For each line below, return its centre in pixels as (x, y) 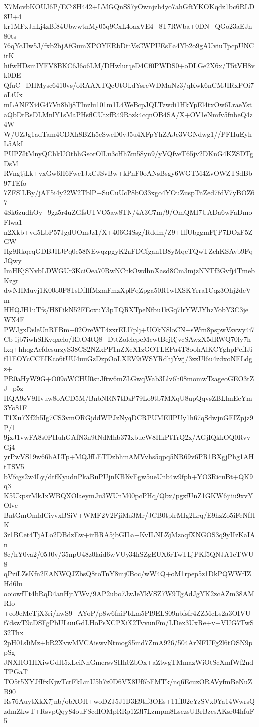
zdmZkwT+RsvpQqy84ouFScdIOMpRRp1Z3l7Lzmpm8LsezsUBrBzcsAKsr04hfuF (129, 710)
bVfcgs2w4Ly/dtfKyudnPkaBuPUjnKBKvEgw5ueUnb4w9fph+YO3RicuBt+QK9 (129, 476)
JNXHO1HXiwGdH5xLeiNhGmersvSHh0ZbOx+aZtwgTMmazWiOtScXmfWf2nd (129, 661)
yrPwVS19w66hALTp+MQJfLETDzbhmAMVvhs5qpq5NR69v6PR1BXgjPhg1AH (129, 456)
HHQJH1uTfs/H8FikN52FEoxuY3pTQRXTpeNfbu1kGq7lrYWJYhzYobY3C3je (126, 310)
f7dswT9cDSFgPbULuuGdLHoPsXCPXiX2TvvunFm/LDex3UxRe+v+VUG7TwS (129, 622)
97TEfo (15, 182)
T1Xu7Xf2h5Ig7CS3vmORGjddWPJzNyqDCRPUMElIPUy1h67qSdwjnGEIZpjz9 (129, 417)
